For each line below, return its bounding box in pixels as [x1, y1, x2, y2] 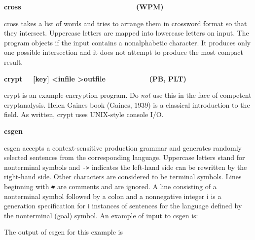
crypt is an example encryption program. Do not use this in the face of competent [4, 90, 252, 100]
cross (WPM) [4, 1, 164, 11]
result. [4, 56, 23, 67]
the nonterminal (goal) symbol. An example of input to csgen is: [4, 210, 198, 220]
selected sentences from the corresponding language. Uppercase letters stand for [4, 152, 245, 162]
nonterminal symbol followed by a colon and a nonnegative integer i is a [4, 191, 221, 201]
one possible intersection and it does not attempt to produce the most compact [4, 47, 243, 57]
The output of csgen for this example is [4, 227, 123, 237]
